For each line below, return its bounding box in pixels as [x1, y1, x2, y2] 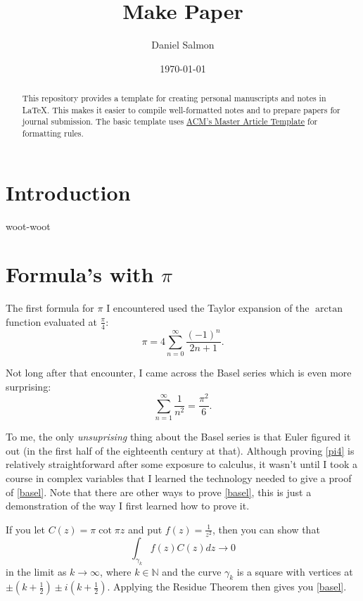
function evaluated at [6, 314, 97, 329]
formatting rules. [22, 127, 84, 139]
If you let [6, 521, 45, 536]
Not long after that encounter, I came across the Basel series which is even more [6, 365, 352, 380]
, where [100, 564, 132, 578]
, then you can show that [212, 521, 320, 536]
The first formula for [6, 300, 94, 315]
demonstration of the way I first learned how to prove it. [6, 498, 250, 513]
